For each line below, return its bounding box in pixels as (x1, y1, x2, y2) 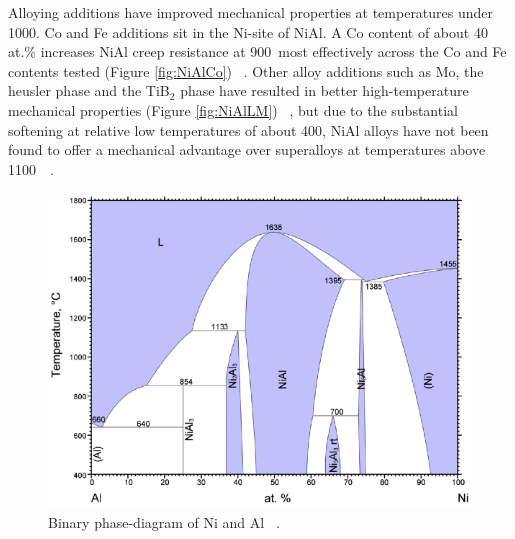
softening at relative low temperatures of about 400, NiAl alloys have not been (8, 119, 489, 140)
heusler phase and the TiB (8, 80, 170, 101)
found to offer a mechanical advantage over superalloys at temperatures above (8, 139, 486, 160)
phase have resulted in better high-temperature (180, 80, 469, 101)
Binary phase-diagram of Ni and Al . (48, 511, 280, 532)
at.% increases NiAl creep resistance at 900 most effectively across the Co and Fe (8, 41, 507, 62)
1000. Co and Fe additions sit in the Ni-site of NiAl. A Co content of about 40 (8, 21, 488, 42)
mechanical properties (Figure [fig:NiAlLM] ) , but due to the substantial (8, 99, 458, 120)
